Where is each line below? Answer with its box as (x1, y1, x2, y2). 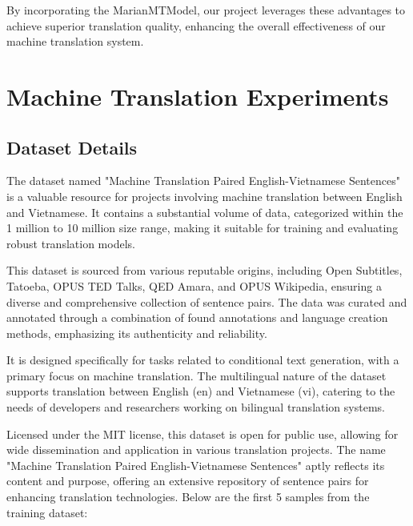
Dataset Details (6, 135, 138, 159)
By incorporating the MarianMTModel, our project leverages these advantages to (6, 2, 406, 18)
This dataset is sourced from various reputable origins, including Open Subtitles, (6, 262, 403, 279)
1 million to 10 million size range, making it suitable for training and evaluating (6, 219, 399, 236)
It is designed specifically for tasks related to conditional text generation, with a (6, 351, 399, 368)
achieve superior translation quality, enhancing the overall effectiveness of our (6, 17, 386, 34)
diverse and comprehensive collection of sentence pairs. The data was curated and (6, 293, 407, 310)
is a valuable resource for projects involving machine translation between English (6, 187, 403, 204)
